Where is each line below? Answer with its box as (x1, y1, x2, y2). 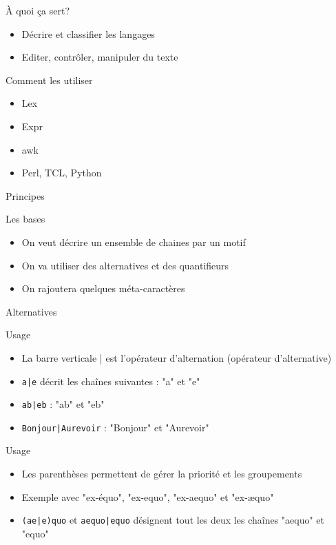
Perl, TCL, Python (21, 165, 102, 180)
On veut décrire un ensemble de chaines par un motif (21, 234, 246, 249)
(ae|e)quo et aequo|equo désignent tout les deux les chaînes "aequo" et (21, 513, 325, 527)
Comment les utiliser (6, 72, 93, 87)
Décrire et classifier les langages (21, 26, 155, 41)
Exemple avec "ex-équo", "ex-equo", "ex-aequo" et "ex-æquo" (21, 489, 274, 504)
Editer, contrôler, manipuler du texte (21, 50, 178, 64)
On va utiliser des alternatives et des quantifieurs (21, 258, 229, 272)
